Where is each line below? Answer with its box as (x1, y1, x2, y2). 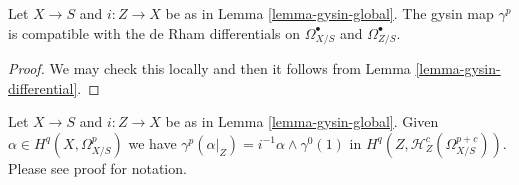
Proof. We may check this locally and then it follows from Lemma (8, 58, 411, 79)
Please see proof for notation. (8, 157, 187, 178)
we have (128, 132, 177, 153)
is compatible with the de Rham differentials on (8, 22, 301, 43)
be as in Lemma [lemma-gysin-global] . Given (165, 111, 439, 132)
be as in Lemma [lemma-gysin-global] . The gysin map (165, 3, 494, 23)
